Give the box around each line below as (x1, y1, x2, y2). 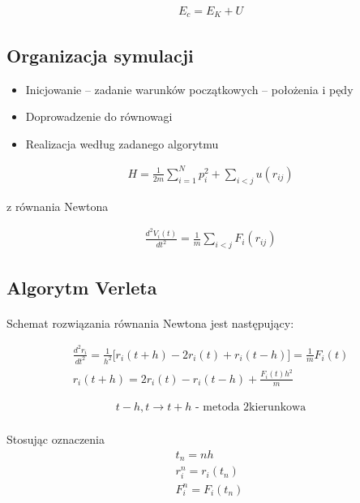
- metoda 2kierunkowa (195, 402, 306, 414)
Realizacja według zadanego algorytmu (25, 135, 219, 152)
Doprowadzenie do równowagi (25, 108, 173, 125)
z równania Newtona (6, 197, 109, 214)
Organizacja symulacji (6, 42, 194, 67)
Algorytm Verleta (6, 274, 157, 299)
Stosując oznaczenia (6, 430, 105, 447)
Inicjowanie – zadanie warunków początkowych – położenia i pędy (25, 80, 354, 97)
